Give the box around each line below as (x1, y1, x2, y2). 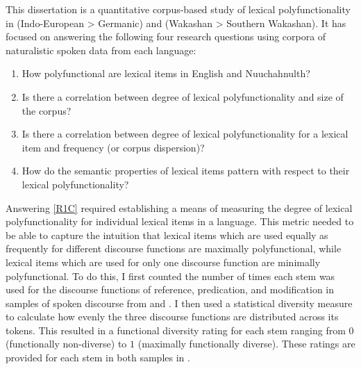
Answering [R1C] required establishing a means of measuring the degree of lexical (6, 200, 353, 215)
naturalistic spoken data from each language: (6, 42, 196, 57)
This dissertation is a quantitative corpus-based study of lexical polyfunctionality (6, 2, 351, 16)
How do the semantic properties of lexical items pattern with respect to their (22, 163, 350, 178)
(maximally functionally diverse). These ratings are (137, 336, 355, 351)
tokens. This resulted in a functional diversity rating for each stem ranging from (6, 322, 346, 337)
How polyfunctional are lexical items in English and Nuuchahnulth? (22, 66, 310, 81)
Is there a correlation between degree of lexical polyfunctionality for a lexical (22, 126, 349, 141)
